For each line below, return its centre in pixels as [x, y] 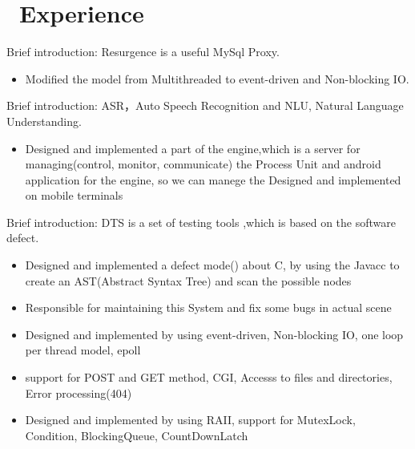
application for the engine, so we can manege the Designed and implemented [213, 179]
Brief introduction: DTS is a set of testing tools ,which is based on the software [201, 222]
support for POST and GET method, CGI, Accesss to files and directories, [209, 377]
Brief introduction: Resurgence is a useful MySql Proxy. [143, 52]
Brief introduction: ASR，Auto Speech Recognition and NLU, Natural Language [205, 105]
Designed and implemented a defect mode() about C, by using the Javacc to [212, 265]
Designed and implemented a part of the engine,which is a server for [193, 148]
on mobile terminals [74, 195]
